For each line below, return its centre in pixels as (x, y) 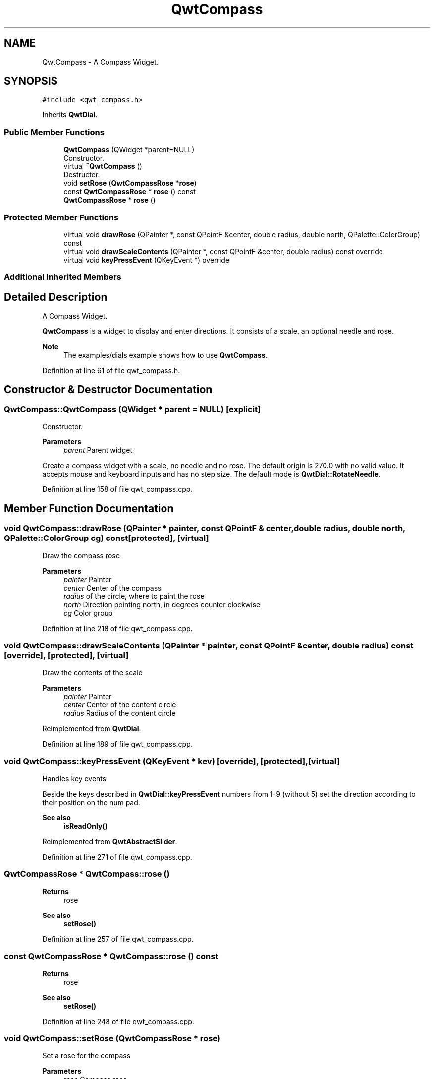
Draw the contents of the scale (92, 673)
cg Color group (88, 613)
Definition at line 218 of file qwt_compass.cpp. (117, 628)
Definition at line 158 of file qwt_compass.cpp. (117, 489)
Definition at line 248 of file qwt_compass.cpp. (118, 1021)
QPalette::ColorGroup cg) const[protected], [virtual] (107, 538)
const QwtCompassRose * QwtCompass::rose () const (111, 956)
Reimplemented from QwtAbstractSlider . (110, 842)
